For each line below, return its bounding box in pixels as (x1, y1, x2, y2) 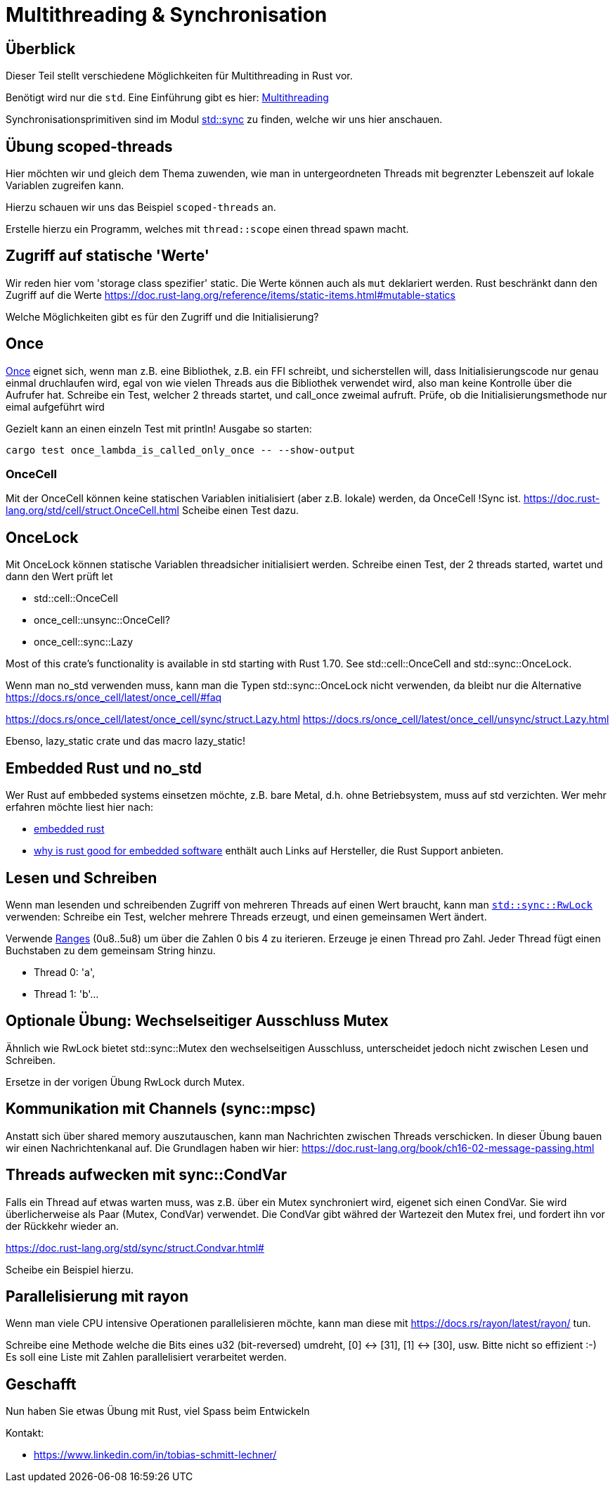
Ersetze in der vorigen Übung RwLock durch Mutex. (6, 1075, 245, 1088)
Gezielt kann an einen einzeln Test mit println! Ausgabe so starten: (6, 422, 312, 435)
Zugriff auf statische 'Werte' (6, 247, 209, 265)
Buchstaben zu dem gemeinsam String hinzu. (6, 944, 216, 956)
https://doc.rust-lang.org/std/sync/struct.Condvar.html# (6, 1241, 264, 1254)
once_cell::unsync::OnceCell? (34, 614, 170, 627)
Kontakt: (6, 1427, 44, 1439)
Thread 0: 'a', (34, 966, 95, 978)
